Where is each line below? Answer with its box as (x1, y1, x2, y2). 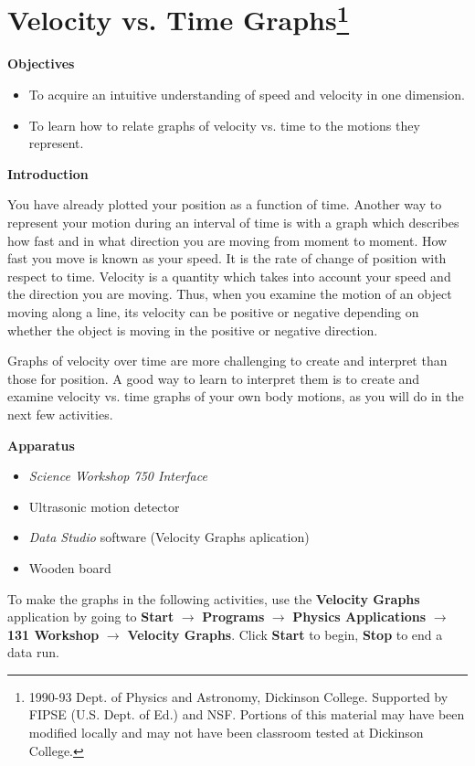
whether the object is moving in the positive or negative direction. (7, 320, 378, 339)
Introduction (7, 164, 89, 183)
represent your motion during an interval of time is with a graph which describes (7, 213, 459, 232)
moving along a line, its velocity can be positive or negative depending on (7, 302, 419, 321)
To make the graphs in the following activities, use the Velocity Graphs (7, 589, 420, 608)
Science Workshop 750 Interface (28, 466, 207, 485)
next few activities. (7, 404, 113, 423)
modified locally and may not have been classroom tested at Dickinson (28, 723, 424, 742)
